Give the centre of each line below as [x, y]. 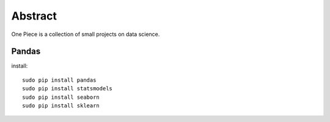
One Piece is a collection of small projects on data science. [86, 34]
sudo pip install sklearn [61, 106]
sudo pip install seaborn [61, 97]
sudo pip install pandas [59, 80]
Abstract [34, 16]
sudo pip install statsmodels [68, 89]
